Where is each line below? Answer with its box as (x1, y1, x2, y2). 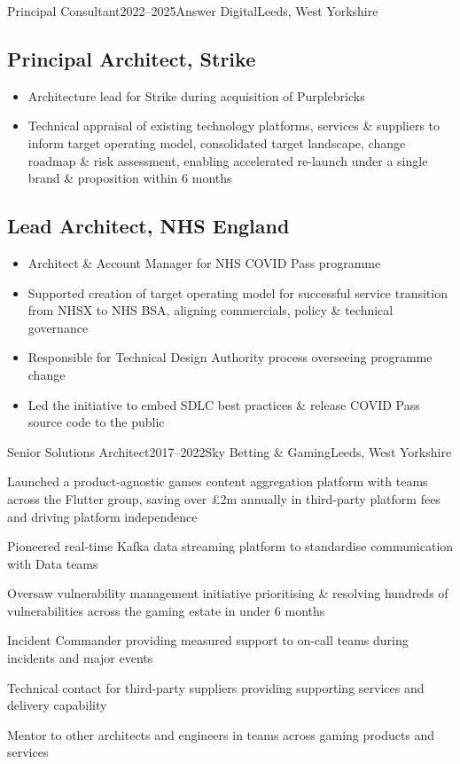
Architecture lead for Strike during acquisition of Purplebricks (27, 86, 365, 105)
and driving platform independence (7, 507, 198, 525)
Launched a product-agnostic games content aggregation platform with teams (7, 472, 428, 491)
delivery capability (7, 696, 107, 714)
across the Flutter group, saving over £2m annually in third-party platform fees (7, 489, 441, 508)
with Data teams (7, 554, 98, 572)
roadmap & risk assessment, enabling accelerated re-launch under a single (27, 151, 428, 169)
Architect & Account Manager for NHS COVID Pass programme (27, 253, 381, 272)
